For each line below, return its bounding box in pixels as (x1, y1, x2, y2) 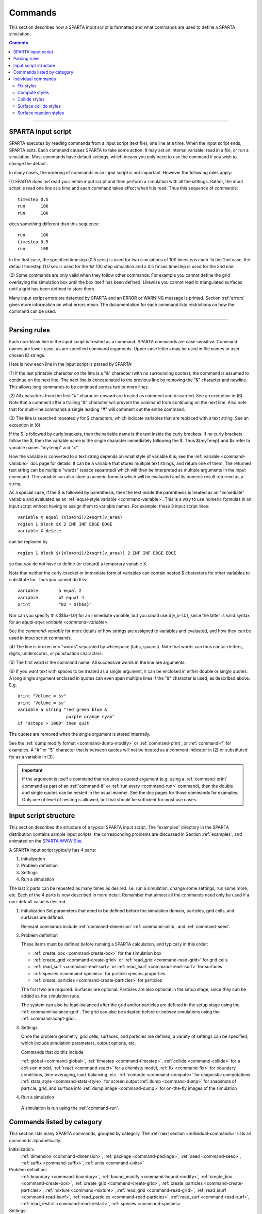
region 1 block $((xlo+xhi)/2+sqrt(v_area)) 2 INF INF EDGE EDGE (17, 550, 177, 556)
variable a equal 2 (17, 588, 82, 593)
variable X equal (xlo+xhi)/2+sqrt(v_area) (17, 515, 123, 520)
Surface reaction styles (17, 110, 64, 116)
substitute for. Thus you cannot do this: (9, 576, 87, 582)
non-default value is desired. (9, 899, 66, 905)
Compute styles (17, 90, 49, 96)
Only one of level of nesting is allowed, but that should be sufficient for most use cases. (22, 796, 197, 802)
